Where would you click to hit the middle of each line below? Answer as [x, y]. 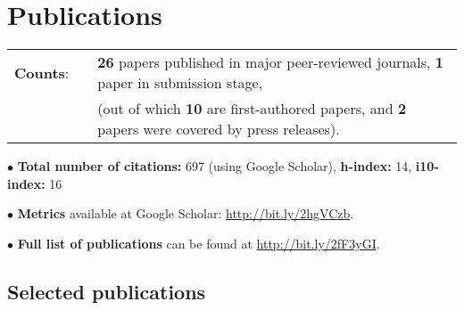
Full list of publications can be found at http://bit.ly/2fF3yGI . [199, 243]
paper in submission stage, [180, 83]
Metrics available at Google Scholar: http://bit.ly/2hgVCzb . [186, 213]
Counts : [42, 72]
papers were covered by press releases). [219, 129]
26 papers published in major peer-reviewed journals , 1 [271, 62]
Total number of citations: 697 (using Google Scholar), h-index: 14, [215, 166]
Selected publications [107, 291]
